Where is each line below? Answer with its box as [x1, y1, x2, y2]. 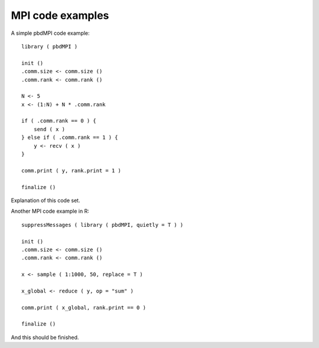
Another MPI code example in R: [11, 207, 90, 215]
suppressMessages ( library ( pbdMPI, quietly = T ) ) [21, 222, 184, 228]
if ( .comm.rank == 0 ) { [21, 118, 97, 124]
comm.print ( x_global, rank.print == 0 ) [21, 304, 147, 311]
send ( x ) [33, 126, 66, 132]
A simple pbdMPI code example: [11, 30, 90, 37]
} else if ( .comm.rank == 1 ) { [21, 134, 118, 141]
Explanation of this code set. [11, 197, 80, 204]
